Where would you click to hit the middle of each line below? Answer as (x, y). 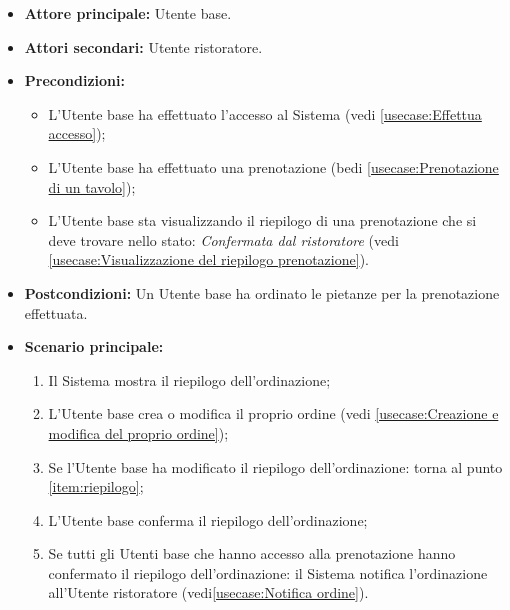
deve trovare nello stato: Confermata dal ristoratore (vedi (223, 239)
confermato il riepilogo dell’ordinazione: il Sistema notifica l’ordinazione (268, 572)
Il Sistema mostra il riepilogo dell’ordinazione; (189, 379)
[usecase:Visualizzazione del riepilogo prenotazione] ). (208, 259)
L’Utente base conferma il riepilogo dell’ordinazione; (208, 519)
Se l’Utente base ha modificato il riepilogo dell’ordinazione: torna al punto (275, 466)
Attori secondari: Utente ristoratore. (143, 46)
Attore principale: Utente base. (128, 13)
